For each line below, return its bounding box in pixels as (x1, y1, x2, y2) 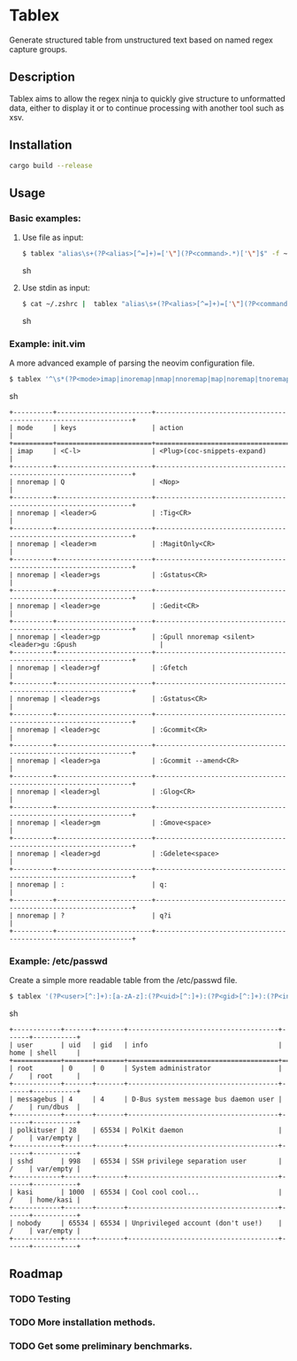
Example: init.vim (9, 337, 86, 350)
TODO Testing (9, 1293, 71, 1305)
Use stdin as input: (21, 282, 91, 293)
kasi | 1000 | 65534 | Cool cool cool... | (17, 1188, 283, 1197)
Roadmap (9, 1266, 64, 1281)
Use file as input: (21, 232, 84, 243)
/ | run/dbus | (9, 1103, 81, 1111)
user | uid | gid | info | (17, 1041, 283, 1050)
